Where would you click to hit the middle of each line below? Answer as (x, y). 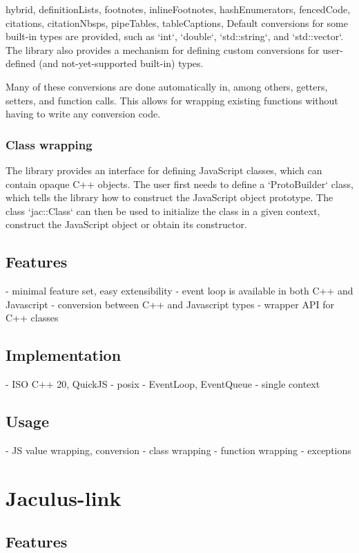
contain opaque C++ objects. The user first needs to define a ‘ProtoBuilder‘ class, (179, 184)
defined (21, 63)
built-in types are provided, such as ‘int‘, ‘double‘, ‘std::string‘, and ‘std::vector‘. (175, 36)
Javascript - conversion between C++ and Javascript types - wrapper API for (170, 304)
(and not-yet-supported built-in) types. (121, 63)
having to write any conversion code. (83, 114)
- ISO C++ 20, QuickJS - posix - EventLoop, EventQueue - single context (163, 384)
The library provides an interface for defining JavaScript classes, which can (164, 170)
